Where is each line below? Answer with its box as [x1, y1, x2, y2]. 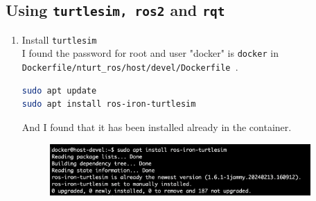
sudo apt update [21, 85, 97, 96]
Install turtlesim [21, 32, 97, 46]
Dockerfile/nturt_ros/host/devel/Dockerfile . [21, 60, 238, 74]
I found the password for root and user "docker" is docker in [21, 46, 279, 60]
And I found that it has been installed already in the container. [21, 119, 292, 134]
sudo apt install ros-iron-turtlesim [21, 99, 196, 110]
